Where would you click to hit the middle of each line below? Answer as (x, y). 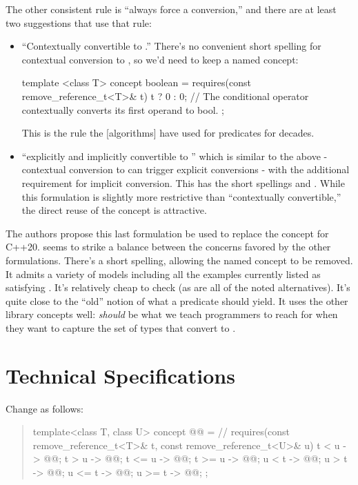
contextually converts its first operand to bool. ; (123, 109)
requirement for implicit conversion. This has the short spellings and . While (183, 182)
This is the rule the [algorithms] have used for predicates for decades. (168, 133)
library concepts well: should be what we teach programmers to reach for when (172, 314)
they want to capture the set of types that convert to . (121, 327)
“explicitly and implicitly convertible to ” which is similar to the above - (175, 156)
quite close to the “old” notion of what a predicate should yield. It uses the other (177, 300)
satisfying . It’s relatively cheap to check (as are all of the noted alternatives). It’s (178, 287)
